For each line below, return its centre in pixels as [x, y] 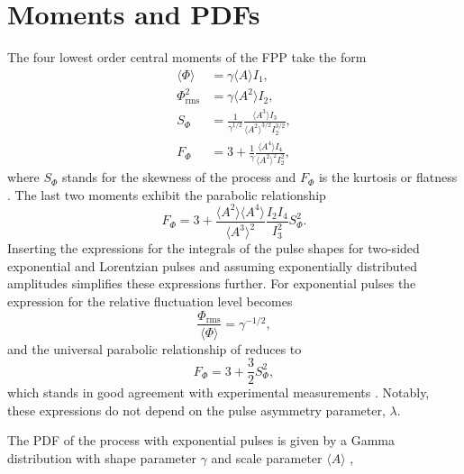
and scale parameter [267, 458]
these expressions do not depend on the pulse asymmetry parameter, [196, 410]
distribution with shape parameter [102, 458]
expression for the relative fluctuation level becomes [150, 301]
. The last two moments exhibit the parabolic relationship [167, 194]
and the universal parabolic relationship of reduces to [155, 348]
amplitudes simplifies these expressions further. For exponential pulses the [212, 283]
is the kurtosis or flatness [388, 177]
